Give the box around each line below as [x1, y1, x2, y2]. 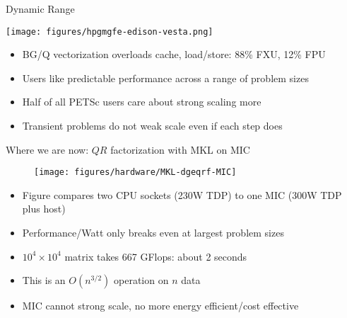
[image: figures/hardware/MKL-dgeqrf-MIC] [34, 167, 237, 178]
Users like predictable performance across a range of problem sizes [22, 70, 309, 85]
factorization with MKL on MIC [110, 142, 250, 157]
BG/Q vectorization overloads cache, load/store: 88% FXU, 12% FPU [22, 47, 326, 62]
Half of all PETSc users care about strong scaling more [22, 94, 261, 109]
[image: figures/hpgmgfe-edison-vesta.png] [6, 26, 213, 37]
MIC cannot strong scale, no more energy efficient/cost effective [22, 298, 299, 313]
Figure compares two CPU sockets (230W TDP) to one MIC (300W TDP [22, 187, 342, 202]
